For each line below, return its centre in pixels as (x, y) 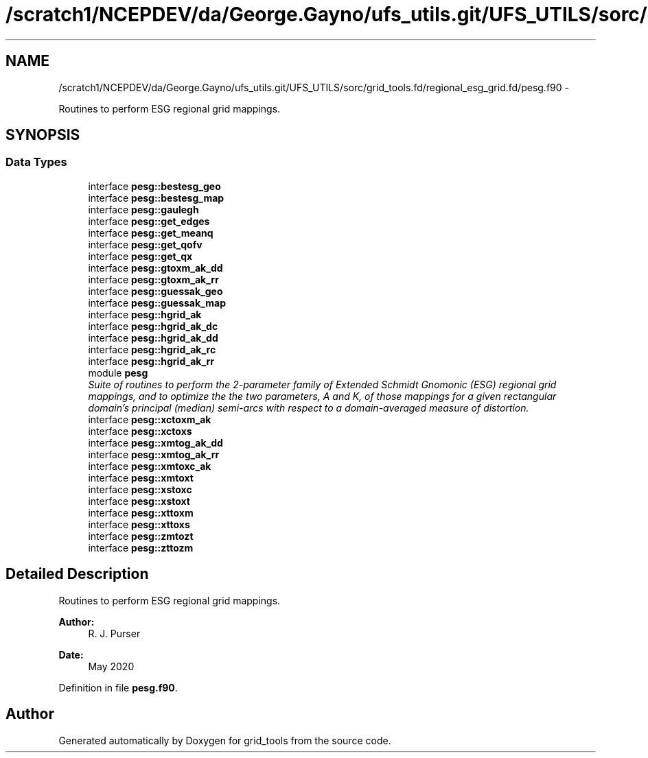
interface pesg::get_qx (140, 256)
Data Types (36, 162)
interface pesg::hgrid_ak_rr (151, 361)
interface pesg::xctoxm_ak (150, 419)
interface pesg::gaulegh (143, 209)
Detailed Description (77, 574)
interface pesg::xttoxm (141, 512)
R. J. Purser (114, 633)
